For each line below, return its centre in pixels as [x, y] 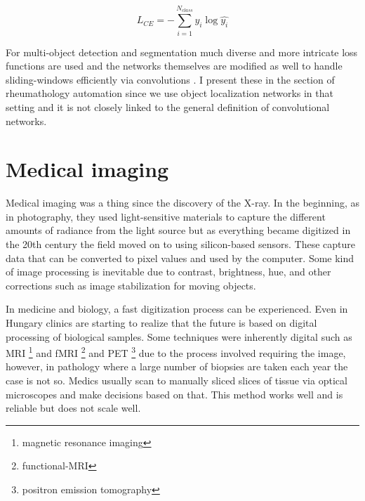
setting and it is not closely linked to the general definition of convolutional [168, 106]
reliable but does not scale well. [73, 408]
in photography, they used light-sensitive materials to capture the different [166, 216]
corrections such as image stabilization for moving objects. [131, 285]
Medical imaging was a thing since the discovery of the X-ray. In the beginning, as [182, 203]
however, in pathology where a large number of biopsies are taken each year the [177, 366]
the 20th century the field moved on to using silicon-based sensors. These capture [181, 244]
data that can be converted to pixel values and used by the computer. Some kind [180, 258]
